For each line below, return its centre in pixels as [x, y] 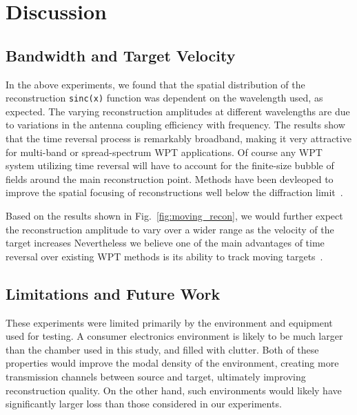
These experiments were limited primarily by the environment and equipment [169, 322]
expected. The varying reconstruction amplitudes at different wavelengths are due [178, 111]
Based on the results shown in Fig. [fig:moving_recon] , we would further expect [174, 215]
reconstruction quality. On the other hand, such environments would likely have [174, 390]
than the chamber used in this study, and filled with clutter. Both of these [162, 349]
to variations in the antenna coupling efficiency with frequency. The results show [175, 125]
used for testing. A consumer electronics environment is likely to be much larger [174, 336]
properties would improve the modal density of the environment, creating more [172, 363]
